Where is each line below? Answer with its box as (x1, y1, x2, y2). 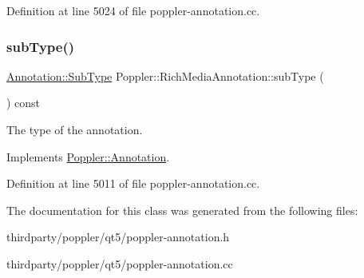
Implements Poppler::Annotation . (6, 148, 170, 165)
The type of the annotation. (6, 121, 143, 137)
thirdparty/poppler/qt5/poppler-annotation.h (6, 228, 230, 245)
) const (6, 94, 41, 111)
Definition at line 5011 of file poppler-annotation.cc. (6, 175, 260, 192)
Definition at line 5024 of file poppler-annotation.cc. (6, 2, 260, 18)
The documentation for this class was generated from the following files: (6, 201, 358, 218)
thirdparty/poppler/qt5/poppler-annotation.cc (6, 255, 233, 272)
